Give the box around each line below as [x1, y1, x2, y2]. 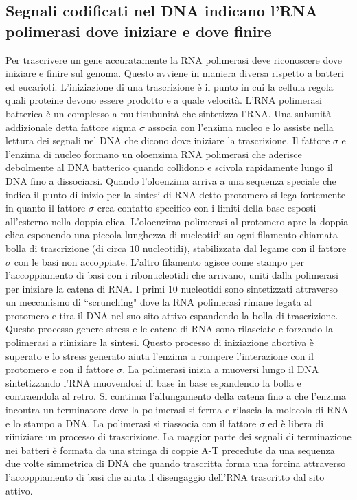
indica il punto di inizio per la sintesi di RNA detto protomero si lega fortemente [5, 187, 345, 201]
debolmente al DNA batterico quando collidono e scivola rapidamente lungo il [5, 160, 333, 174]
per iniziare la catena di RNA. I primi [5, 281, 165, 295]
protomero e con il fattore [5, 362, 114, 376]
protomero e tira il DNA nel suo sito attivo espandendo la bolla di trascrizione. [5, 308, 338, 322]
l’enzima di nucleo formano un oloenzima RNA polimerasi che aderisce [5, 146, 302, 161]
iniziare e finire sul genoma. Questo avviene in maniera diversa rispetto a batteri [5, 66, 344, 80]
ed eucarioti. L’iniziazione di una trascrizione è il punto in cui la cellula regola [5, 79, 334, 93]
